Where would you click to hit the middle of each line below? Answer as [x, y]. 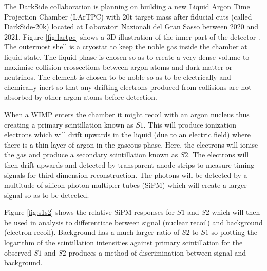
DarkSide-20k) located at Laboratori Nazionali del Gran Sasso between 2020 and [131, 26]
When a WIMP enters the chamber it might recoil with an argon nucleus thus [127, 114]
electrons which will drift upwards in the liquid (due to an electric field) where [127, 134]
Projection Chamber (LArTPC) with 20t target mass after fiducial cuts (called [128, 16]
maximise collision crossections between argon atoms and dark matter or [118, 67]
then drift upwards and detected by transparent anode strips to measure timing [129, 164]
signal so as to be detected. [47, 195]
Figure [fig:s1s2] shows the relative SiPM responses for [90, 212]
